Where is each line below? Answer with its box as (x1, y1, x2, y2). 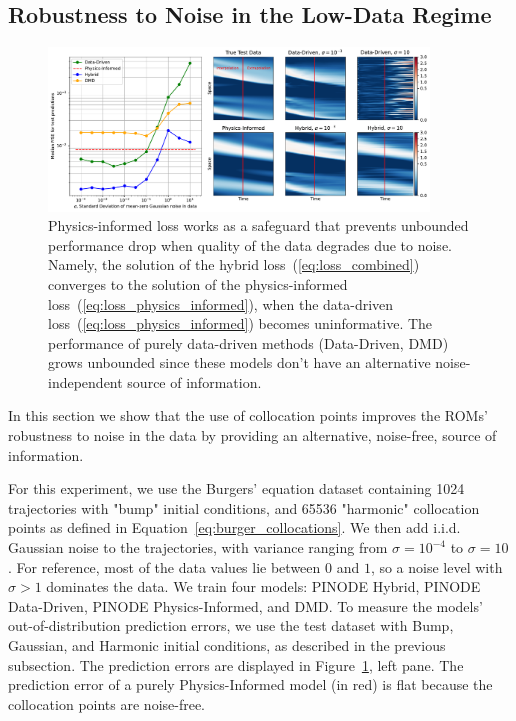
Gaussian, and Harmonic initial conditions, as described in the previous (8, 635, 446, 655)
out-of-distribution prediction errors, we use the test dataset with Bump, (8, 615, 454, 636)
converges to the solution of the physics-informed (48, 273, 348, 294)
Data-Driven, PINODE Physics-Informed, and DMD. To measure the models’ (8, 595, 483, 616)
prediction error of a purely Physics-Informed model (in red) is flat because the (8, 674, 493, 695)
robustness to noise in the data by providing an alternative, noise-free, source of (8, 425, 497, 446)
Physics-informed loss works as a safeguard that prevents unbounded (48, 215, 469, 236)
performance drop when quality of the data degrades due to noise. (48, 234, 452, 255)
